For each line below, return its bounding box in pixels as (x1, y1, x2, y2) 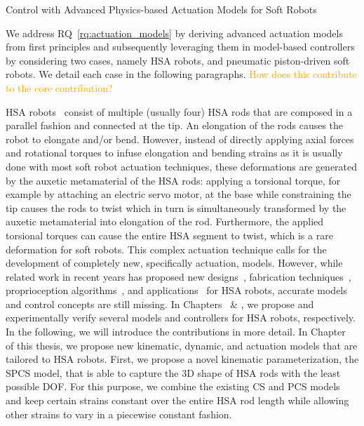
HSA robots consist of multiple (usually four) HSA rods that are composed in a (6, 104, 353, 119)
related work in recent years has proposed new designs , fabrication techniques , (6, 269, 351, 284)
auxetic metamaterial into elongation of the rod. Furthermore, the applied (6, 214, 324, 229)
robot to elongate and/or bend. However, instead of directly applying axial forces (6, 131, 354, 146)
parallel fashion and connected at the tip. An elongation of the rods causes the (6, 118, 344, 133)
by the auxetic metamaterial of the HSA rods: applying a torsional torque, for (6, 173, 341, 187)
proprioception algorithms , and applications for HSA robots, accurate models (6, 283, 347, 298)
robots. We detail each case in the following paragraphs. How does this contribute (6, 67, 357, 81)
